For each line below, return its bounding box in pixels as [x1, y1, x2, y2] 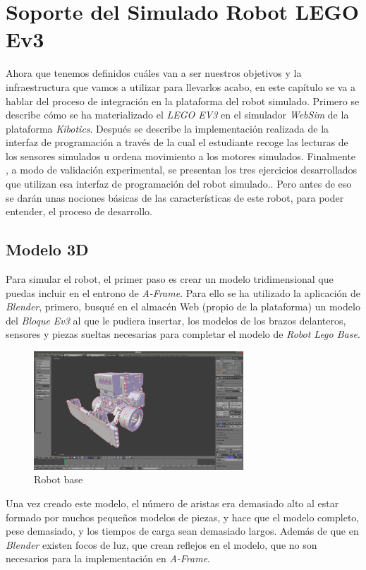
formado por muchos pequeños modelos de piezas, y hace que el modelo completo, [6, 509, 360, 524]
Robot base [34, 472, 83, 487]
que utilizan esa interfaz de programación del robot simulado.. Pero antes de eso [6, 176, 352, 191]
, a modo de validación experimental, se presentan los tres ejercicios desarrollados [6, 162, 358, 177]
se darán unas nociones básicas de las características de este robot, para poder [6, 190, 344, 205]
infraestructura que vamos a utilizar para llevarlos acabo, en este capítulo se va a [6, 79, 356, 94]
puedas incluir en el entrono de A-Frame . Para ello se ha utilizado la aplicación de [6, 285, 360, 300]
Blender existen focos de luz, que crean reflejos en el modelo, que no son [6, 537, 317, 552]
